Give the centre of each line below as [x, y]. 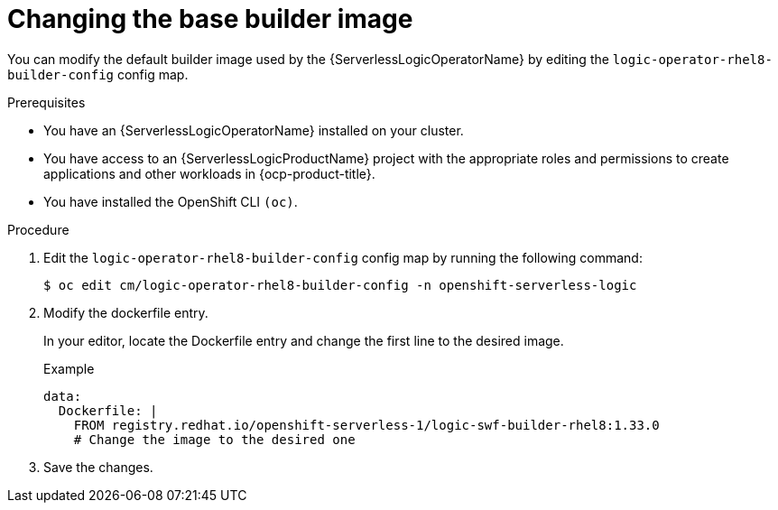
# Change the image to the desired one [214, 439]
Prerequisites [46, 102]
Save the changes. [98, 467]
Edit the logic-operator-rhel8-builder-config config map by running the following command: [343, 257]
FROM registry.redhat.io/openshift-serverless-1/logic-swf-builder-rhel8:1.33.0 [366, 425]
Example [69, 368]
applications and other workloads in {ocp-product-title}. [209, 173]
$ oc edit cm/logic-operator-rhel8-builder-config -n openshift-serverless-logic [340, 285]
